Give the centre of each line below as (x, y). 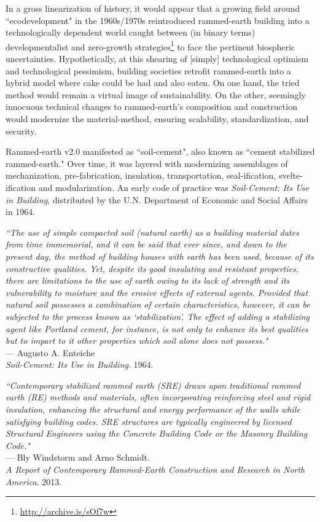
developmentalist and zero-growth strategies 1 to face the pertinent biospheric (150, 45)
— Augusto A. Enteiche (50, 352)
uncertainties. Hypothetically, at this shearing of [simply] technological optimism (157, 59)
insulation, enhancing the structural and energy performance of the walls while (153, 409)
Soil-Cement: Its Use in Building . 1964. (80, 364)
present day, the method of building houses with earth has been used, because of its (160, 256)
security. (21, 130)
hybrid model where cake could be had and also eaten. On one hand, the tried (153, 83)
